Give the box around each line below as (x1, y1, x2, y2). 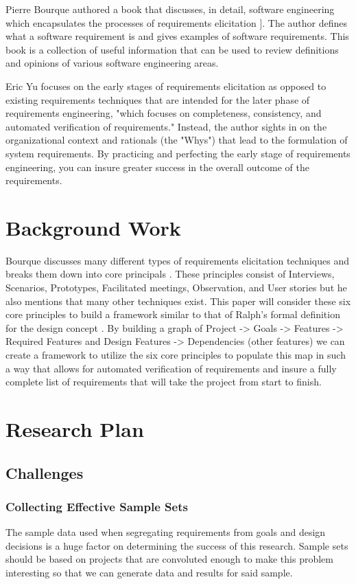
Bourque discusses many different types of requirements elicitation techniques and (5, 253, 349, 267)
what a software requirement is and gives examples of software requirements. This (5, 29, 349, 43)
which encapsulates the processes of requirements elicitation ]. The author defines (5, 15, 348, 30)
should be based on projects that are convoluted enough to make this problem (5, 552, 333, 566)
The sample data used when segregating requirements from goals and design (5, 525, 326, 539)
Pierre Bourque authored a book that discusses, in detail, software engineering (5, 2, 335, 16)
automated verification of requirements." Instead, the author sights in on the (5, 119, 327, 133)
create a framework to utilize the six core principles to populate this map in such (5, 348, 346, 361)
